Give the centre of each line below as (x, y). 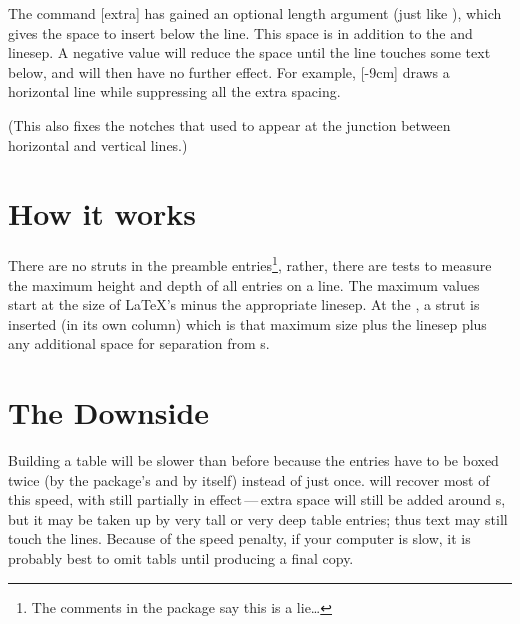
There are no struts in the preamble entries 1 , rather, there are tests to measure (250, 263)
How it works (102, 213)
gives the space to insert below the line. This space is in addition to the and (240, 32)
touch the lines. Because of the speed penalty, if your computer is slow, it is (239, 538)
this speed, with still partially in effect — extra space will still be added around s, (257, 499)
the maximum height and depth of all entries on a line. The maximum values (244, 284)
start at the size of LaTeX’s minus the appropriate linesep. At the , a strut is (244, 304)
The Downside (109, 412)
